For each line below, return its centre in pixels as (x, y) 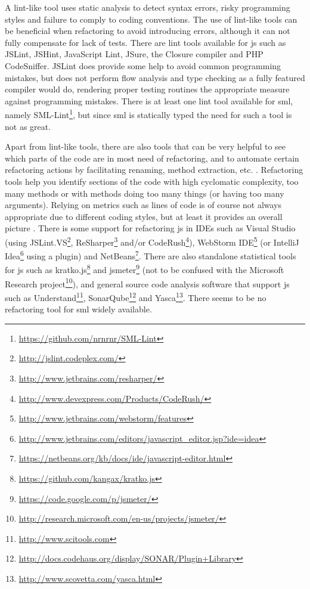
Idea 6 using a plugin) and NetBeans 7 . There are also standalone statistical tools (151, 255)
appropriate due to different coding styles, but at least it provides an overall (144, 216)
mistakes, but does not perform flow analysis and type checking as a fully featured (155, 77)
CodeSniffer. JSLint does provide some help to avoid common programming (143, 65)
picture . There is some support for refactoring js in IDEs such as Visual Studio (150, 228)
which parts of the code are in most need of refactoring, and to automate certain (152, 158)
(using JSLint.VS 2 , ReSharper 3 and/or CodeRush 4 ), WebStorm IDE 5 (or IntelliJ (152, 241)
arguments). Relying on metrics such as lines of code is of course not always (143, 205)
